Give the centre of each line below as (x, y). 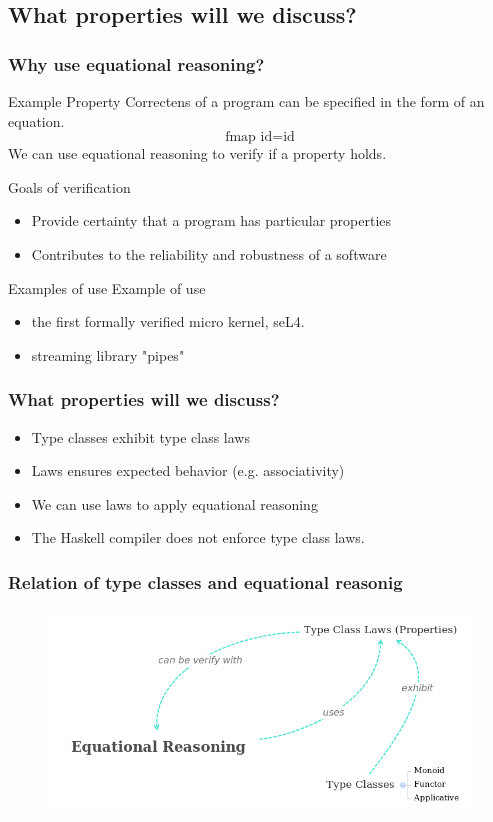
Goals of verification (69, 186)
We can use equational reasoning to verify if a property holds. (197, 153)
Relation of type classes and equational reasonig (205, 581)
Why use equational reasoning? (136, 63)
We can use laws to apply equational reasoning (174, 503)
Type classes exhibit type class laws (140, 436)
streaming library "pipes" (108, 354)
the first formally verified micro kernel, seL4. (168, 321)
